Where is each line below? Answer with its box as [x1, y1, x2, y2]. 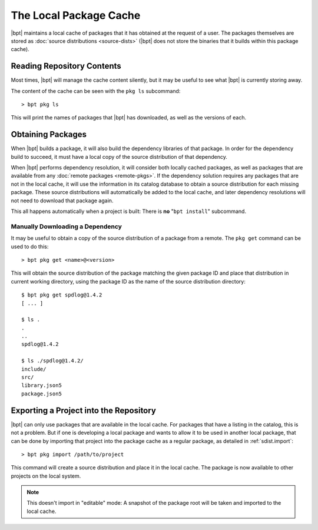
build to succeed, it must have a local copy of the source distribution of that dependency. [11, 153, 228, 160]
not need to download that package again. [11, 197, 114, 204]
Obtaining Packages [11, 129, 87, 139]
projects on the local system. [11, 472, 81, 479]
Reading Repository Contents [11, 61, 122, 71]
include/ [21, 365, 47, 372]
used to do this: [11, 243, 49, 250]
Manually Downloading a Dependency [11, 222, 122, 231]
